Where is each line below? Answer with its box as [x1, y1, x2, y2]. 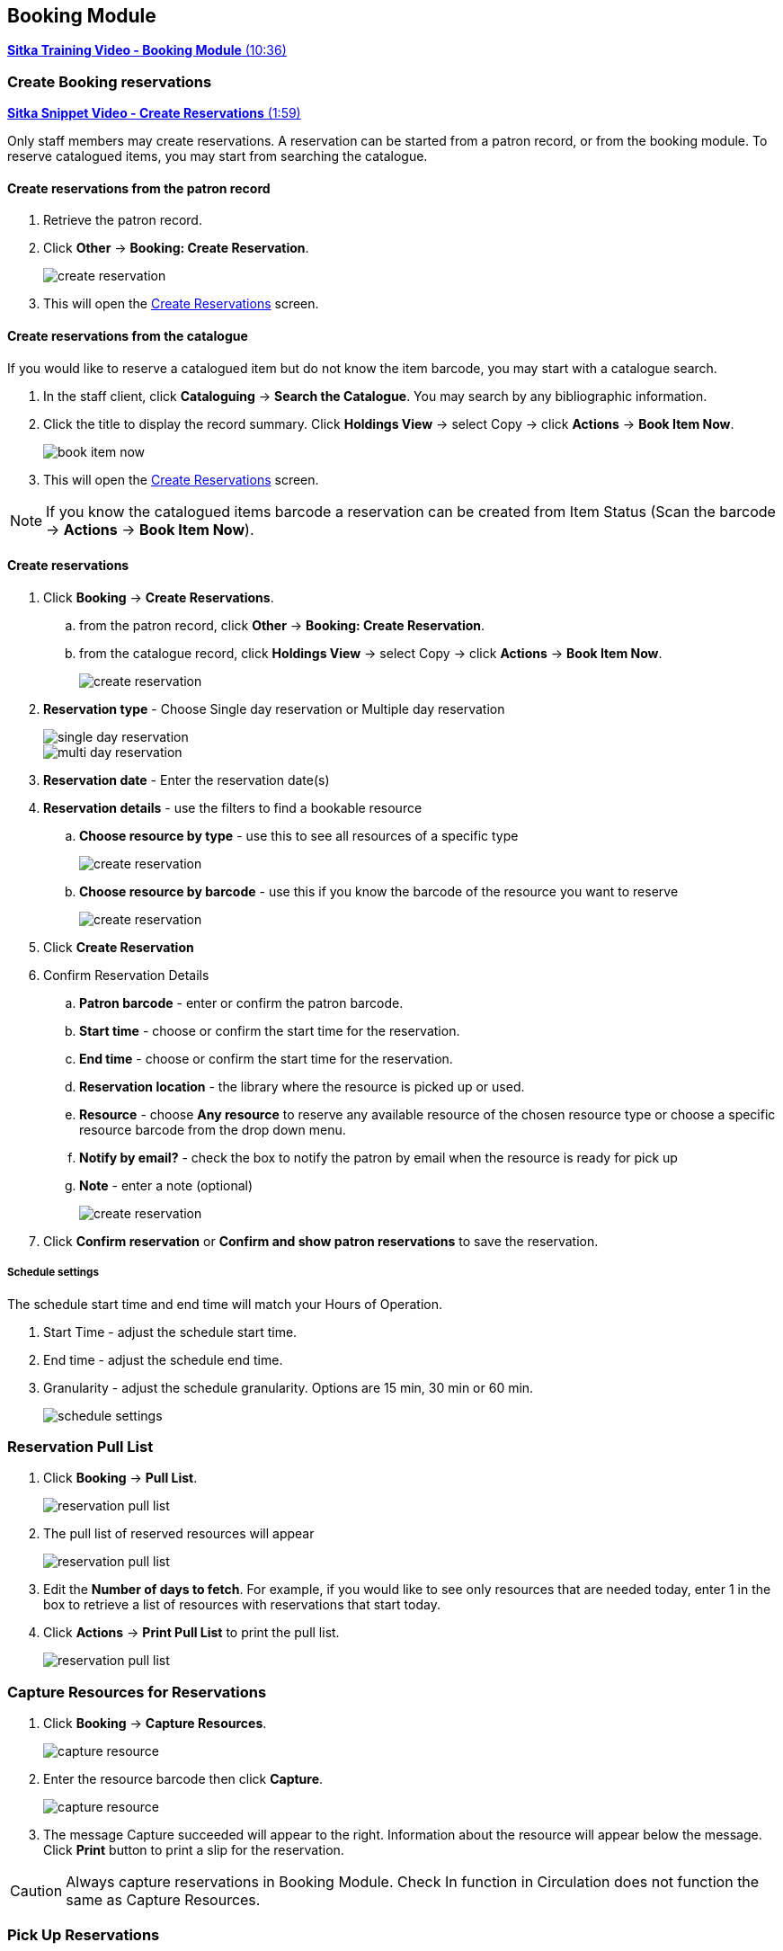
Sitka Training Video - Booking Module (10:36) [7, 42, 287, 58]
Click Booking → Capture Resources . [43, 1715, 267, 1732]
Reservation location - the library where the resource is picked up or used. [79, 1078, 525, 1094]
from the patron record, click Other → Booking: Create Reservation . [79, 617, 485, 633]
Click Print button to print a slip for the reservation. [43, 1842, 344, 1858]
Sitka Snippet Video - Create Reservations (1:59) [7, 105, 301, 121]
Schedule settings [7, 1266, 99, 1279]
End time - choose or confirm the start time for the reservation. [79, 1050, 453, 1066]
